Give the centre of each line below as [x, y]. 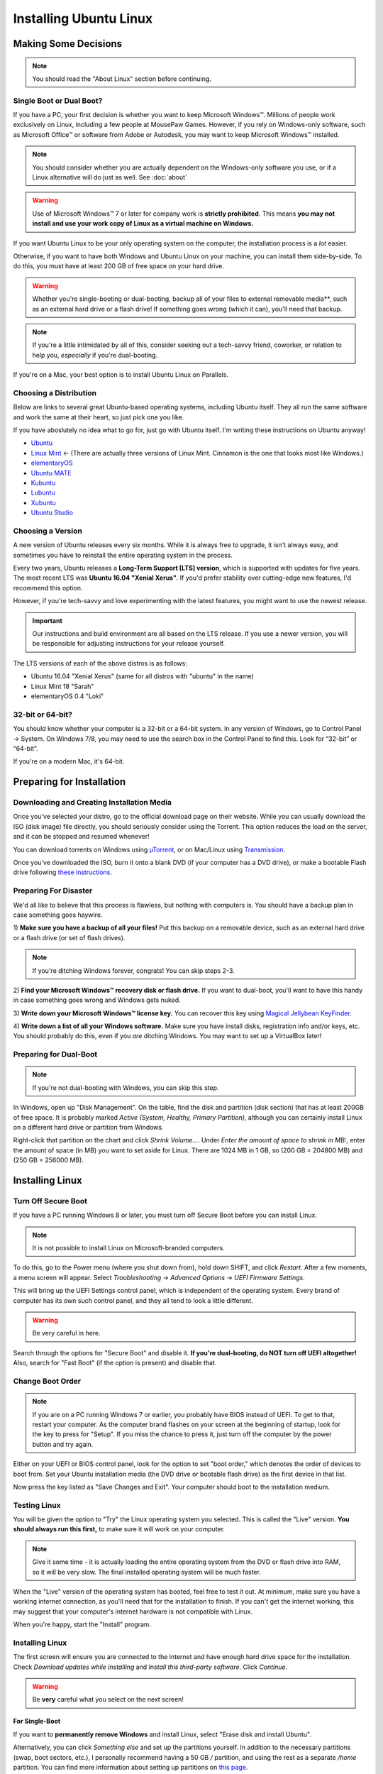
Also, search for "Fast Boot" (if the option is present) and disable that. [115, 1363]
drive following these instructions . [63, 872]
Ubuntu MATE [51, 473]
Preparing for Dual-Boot [55, 1054]
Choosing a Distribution [55, 392]
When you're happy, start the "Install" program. [82, 1624]
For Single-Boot [37, 1721]
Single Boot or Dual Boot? [58, 101]
